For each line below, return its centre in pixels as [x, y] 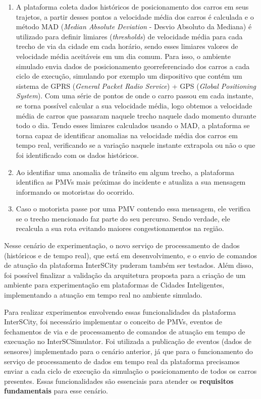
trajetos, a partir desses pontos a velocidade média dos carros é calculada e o [135, 16]
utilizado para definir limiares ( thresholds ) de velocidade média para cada [129, 36]
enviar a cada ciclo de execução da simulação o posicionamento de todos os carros [130, 371]
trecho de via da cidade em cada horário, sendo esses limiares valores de [127, 46]
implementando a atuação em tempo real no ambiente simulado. [103, 295]
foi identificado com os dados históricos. [77, 155]
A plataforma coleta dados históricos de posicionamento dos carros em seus [132, 7]
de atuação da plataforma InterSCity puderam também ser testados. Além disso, [129, 265]
